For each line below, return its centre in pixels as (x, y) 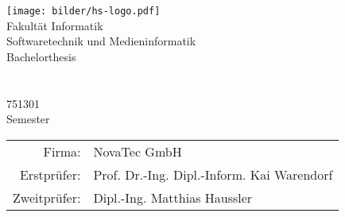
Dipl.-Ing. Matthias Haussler (173, 197)
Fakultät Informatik (55, 25)
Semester (28, 119)
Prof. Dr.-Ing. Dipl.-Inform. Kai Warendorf (213, 174)
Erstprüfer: (50, 174)
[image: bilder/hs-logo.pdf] (83, 11)
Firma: (62, 151)
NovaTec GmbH (138, 151)
